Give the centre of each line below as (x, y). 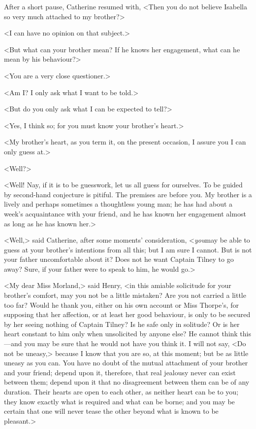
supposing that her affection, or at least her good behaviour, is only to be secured (127, 314)
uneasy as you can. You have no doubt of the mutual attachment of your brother (126, 363)
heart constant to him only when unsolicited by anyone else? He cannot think (121, 334)
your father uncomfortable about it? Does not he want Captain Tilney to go (119, 259)
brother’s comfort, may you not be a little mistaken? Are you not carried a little (125, 295)
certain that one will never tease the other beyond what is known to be (111, 411)
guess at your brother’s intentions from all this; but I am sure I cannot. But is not (128, 249)
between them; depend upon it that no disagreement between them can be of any (127, 382)
